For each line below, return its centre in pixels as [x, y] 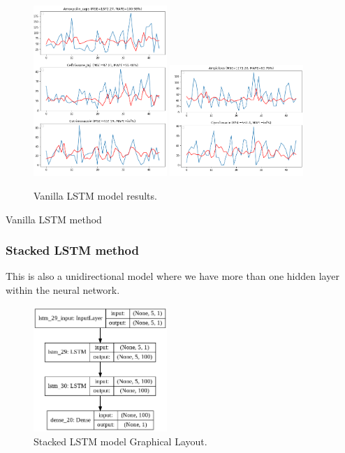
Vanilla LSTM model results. [95, 195]
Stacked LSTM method [72, 250]
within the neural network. [63, 289]
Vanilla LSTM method [54, 219]
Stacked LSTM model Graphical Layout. [120, 441]
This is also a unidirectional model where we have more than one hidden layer [172, 276]
